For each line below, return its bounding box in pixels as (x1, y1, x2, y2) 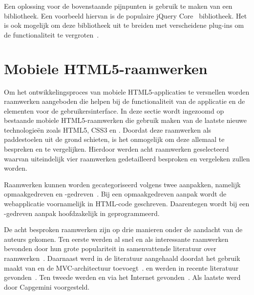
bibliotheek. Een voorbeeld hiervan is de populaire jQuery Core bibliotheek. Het (4, 10, 247, 20)
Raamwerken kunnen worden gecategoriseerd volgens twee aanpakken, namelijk (4, 179, 241, 189)
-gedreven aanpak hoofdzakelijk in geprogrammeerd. (4, 208, 160, 218)
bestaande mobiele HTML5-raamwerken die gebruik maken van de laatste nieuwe (4, 115, 247, 125)
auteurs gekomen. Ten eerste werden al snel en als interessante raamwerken (4, 234, 229, 244)
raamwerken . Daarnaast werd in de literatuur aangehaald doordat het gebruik (4, 253, 240, 263)
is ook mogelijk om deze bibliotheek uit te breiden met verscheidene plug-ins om (4, 20, 244, 30)
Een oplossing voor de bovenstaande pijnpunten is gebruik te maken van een (4, 1, 233, 11)
